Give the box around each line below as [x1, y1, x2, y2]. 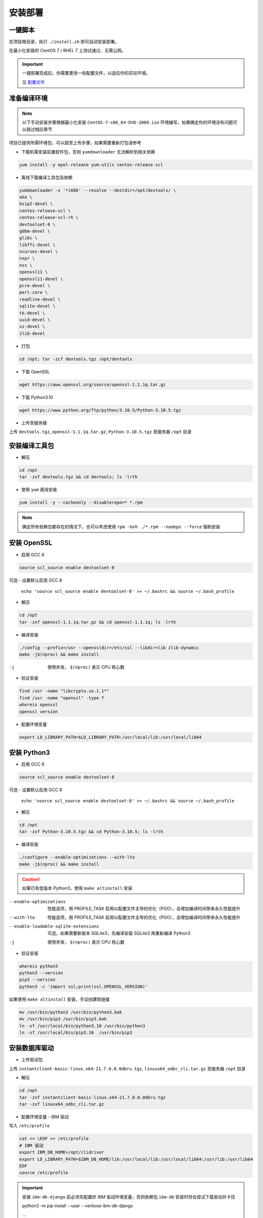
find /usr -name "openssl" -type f [19, 695, 104, 701]
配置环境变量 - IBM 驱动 [21, 1114, 69, 1120]
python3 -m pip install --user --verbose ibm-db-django [22, 1203, 133, 1209]
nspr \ [19, 256, 35, 261]
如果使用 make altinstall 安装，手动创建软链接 [9, 996, 110, 1002]
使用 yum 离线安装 [21, 487, 57, 493]
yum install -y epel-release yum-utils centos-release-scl [19, 162, 163, 168]
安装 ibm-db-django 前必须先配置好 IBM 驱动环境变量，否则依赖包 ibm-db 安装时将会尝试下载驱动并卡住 [22, 1194, 236, 1199]
